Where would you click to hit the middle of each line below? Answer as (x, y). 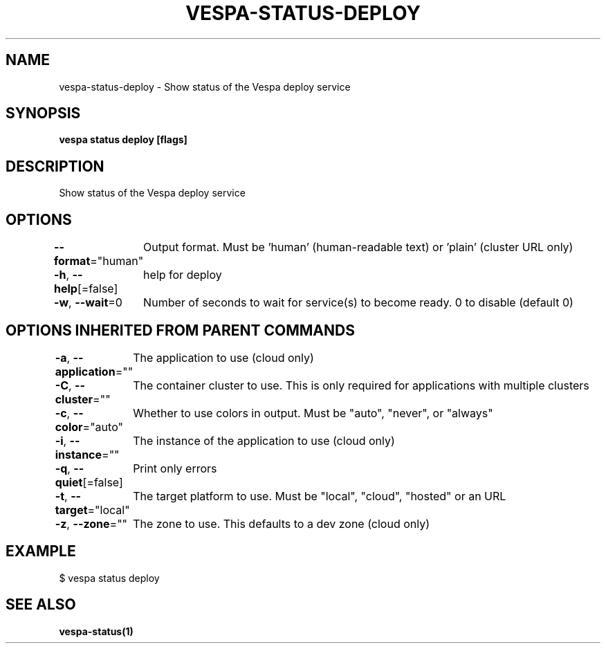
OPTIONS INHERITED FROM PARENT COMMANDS (180, 330)
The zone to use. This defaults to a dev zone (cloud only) (282, 523)
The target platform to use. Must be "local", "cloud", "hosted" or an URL (320, 496)
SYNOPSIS (43, 113)
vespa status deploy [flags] (123, 140)
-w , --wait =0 (88, 303)
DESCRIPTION (55, 166)
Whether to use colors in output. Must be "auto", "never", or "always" (313, 413)
